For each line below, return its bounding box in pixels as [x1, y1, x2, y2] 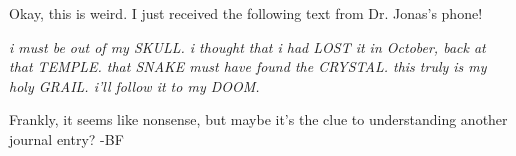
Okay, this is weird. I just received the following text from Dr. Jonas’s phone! [9, 3, 483, 23]
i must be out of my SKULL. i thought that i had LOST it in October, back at [9, 36, 486, 57]
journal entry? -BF [9, 128, 124, 149]
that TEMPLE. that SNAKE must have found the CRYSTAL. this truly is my [9, 56, 487, 77]
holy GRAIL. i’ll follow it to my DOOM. [9, 75, 260, 96]
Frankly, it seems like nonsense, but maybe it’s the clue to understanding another [9, 109, 508, 130]
